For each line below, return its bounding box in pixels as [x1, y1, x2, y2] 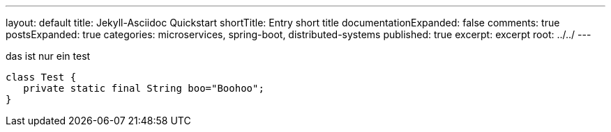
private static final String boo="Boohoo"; [23, 83, 264, 94]
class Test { [6, 72, 77, 83]
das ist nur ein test [6, 50, 91, 62]
